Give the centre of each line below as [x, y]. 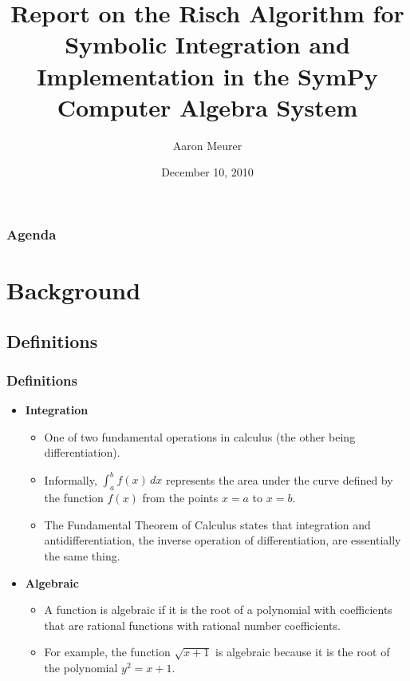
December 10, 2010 [207, 172]
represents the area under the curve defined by [280, 479]
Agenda [32, 234]
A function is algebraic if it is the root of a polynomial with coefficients [218, 610]
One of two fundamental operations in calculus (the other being [200, 436]
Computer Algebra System [207, 107]
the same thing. [82, 556]
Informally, [71, 479]
